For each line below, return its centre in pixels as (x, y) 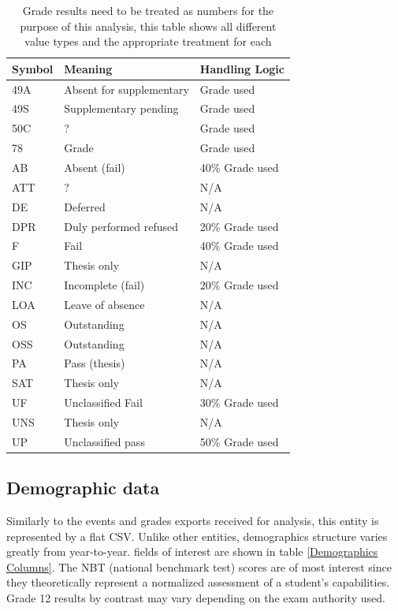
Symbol (33, 68)
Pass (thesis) (95, 363)
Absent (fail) (95, 167)
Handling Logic (242, 68)
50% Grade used (239, 441)
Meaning (88, 68)
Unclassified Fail (103, 402)
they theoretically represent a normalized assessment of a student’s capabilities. (198, 582)
